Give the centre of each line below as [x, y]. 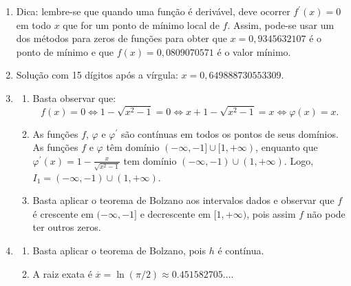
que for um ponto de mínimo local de [141, 24]
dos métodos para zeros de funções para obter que [121, 38]
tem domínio [150, 160]
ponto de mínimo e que [65, 51]
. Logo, [299, 160]
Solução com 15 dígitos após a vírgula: [97, 75]
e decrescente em [175, 213]
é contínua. [241, 251]
